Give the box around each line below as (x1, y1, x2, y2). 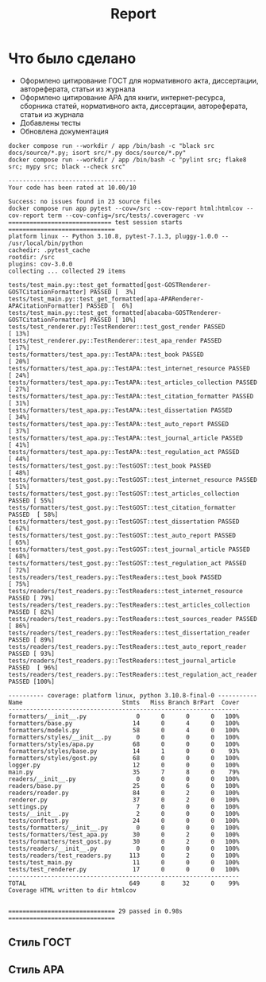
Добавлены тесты (19, 118, 81, 127)
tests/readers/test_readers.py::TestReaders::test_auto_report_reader (8, 642, 247, 650)
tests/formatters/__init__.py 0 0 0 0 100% (8, 824, 240, 832)
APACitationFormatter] (8, 301, 83, 310)
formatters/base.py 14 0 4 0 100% (8, 719, 240, 728)
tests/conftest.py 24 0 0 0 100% (8, 817, 240, 825)
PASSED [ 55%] (8, 496, 56, 505)
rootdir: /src (8, 253, 56, 261)
